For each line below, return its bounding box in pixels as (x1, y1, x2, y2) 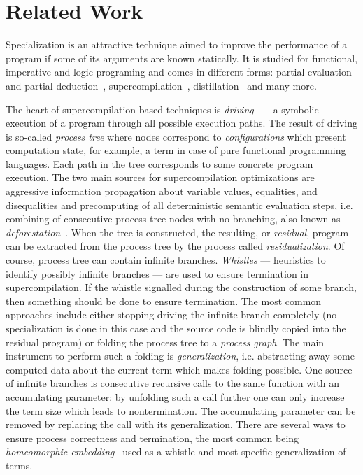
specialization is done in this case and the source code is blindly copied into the (6, 321, 346, 335)
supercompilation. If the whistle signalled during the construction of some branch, (6, 280, 357, 295)
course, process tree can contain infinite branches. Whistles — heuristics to (6, 253, 326, 267)
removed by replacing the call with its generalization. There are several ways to (6, 417, 346, 432)
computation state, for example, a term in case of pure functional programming (6, 143, 346, 157)
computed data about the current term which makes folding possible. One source (6, 362, 353, 376)
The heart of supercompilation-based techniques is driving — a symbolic (6, 101, 319, 116)
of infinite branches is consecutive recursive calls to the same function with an (6, 376, 339, 390)
